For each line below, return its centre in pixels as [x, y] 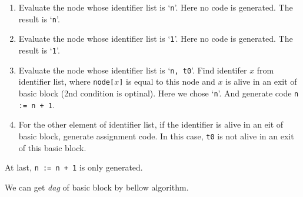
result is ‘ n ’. [39, 19]
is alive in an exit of [261, 81]
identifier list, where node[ [66, 81]
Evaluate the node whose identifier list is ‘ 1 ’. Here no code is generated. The [156, 39]
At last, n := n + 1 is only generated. [74, 167]
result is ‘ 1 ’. [39, 50]
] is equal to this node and [167, 81]
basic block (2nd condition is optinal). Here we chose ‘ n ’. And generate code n [159, 93]
